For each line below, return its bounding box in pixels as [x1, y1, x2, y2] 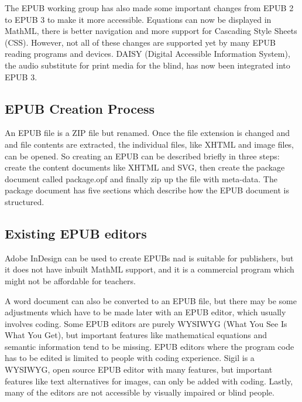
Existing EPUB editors [5, 224, 147, 242]
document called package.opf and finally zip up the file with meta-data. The [5, 172, 277, 185]
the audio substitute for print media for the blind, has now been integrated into [5, 59, 290, 71]
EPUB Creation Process [5, 99, 155, 117]
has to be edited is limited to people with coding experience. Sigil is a [5, 352, 255, 364]
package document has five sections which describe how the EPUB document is [5, 184, 289, 196]
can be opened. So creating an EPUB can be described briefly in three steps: [5, 149, 280, 162]
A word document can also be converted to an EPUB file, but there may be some [5, 294, 297, 306]
